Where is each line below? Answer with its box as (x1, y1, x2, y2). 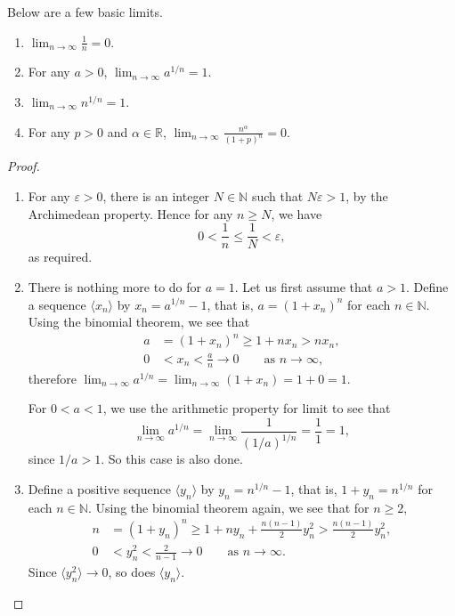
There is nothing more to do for (28, 277, 202, 296)
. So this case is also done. (101, 450, 243, 468)
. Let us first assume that (234, 277, 373, 296)
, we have (271, 204, 322, 223)
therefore (28, 369, 77, 387)
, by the (345, 187, 388, 206)
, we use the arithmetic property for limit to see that (102, 399, 391, 417)
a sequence (28, 295, 86, 313)
